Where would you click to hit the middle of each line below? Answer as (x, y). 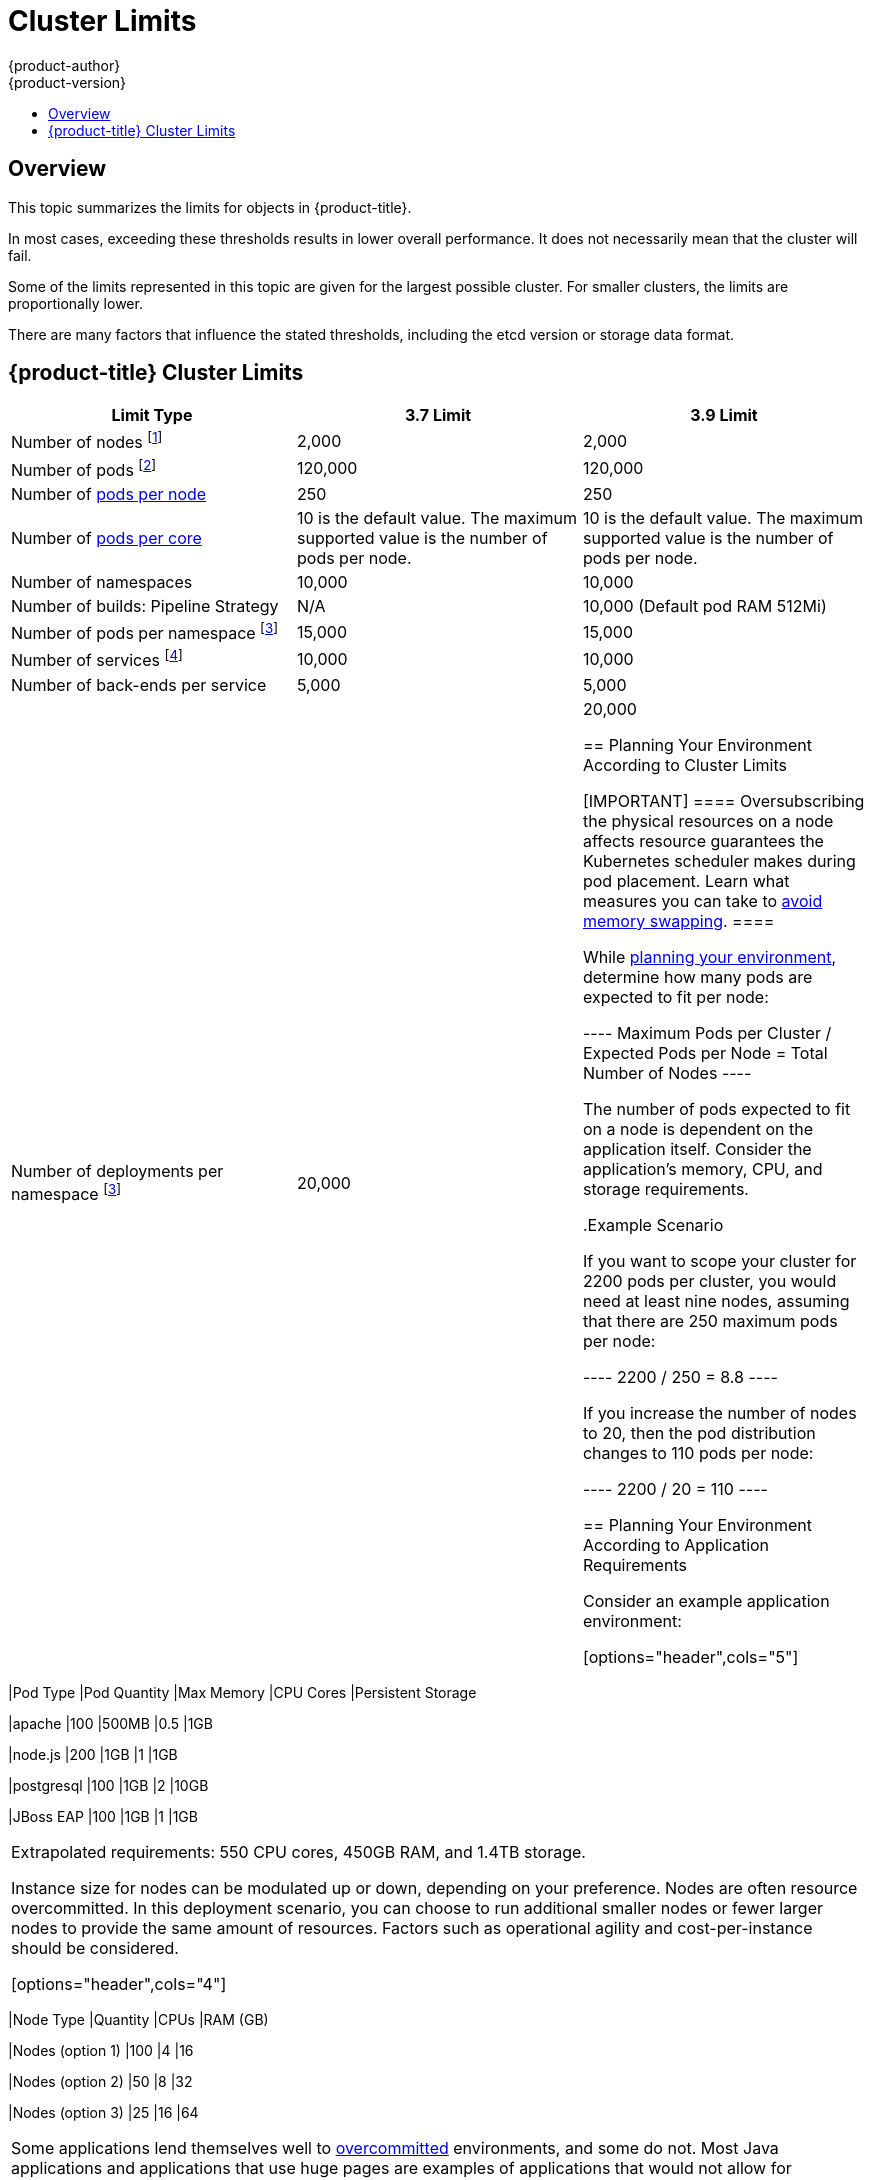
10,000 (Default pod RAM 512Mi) (704, 606)
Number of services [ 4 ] (97, 659)
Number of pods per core (106, 538)
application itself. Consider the (697, 1148)
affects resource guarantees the (703, 840)
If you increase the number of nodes (719, 1412)
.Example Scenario (653, 1224)
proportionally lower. (75, 303)
